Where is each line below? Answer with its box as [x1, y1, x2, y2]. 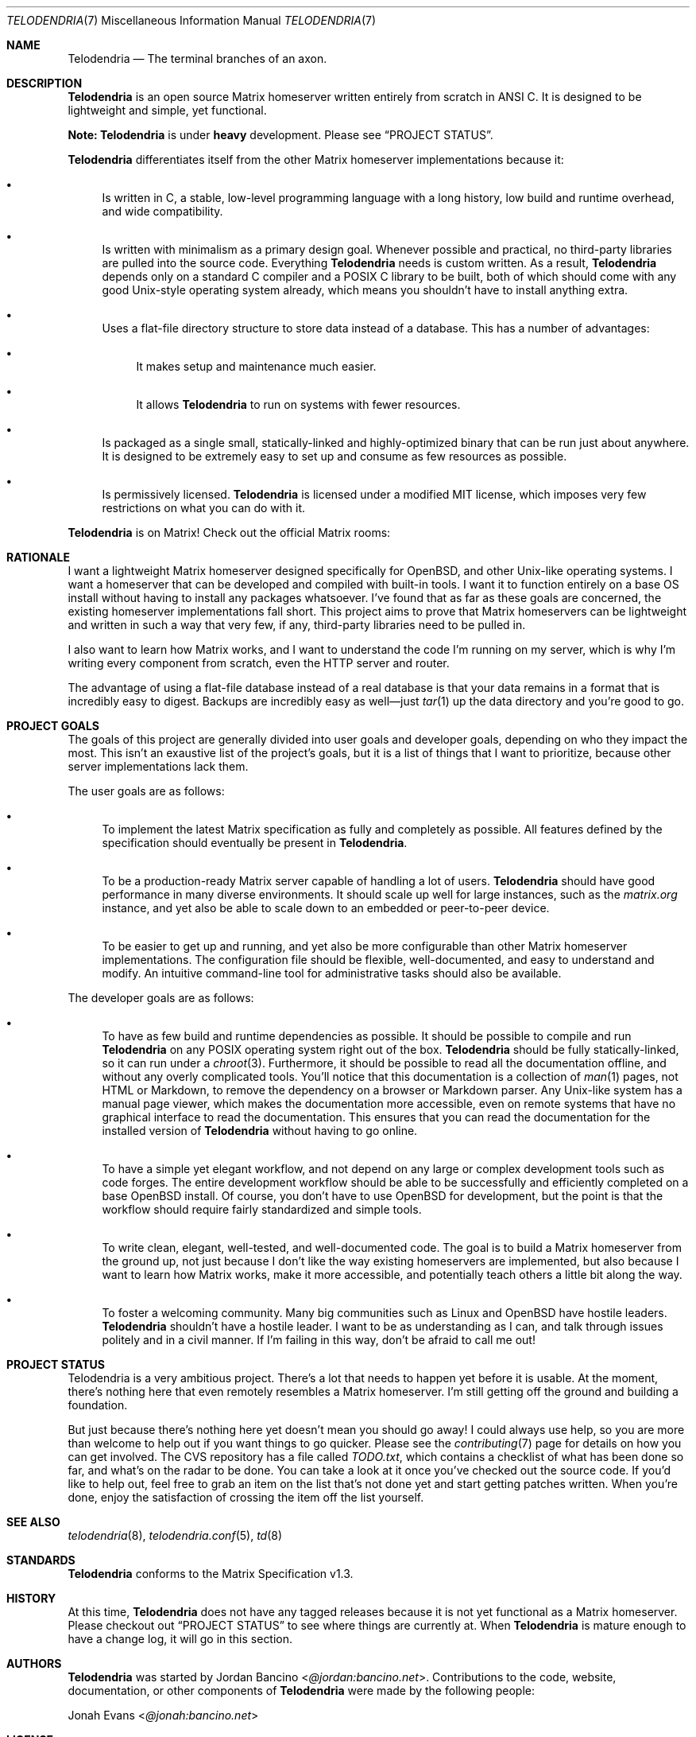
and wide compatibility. [102, 204, 223, 218]
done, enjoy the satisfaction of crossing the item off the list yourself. [68, 1490, 424, 1504]
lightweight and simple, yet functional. [68, 103, 267, 117]
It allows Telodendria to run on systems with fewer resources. [136, 398, 461, 411]
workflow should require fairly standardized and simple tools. [102, 1203, 422, 1216]
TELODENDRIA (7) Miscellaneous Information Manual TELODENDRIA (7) [6, 14, 377, 27]
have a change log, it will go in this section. [68, 1632, 293, 1646]
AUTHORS [6, 1657, 62, 1670]
